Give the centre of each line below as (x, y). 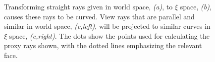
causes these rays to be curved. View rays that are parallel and (99, 16)
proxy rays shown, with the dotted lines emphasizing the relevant (103, 45)
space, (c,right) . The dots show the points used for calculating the (109, 35)
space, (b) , (196, 6)
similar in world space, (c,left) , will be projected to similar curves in (107, 26)
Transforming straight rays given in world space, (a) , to (88, 6)
